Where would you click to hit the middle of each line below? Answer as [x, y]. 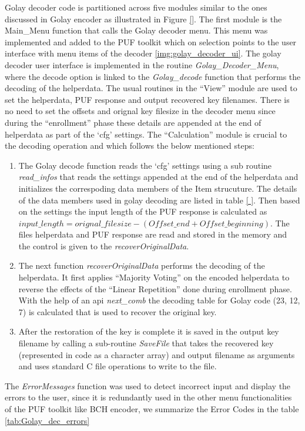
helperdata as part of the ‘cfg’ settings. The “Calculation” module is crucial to [146, 134]
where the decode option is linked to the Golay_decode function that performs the [153, 76]
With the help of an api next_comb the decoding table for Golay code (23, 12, [159, 300]
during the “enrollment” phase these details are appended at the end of [133, 122]
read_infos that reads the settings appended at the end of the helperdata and [158, 177]
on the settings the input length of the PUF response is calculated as [143, 211]
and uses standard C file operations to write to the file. [118, 366]
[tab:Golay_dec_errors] [47, 420]
